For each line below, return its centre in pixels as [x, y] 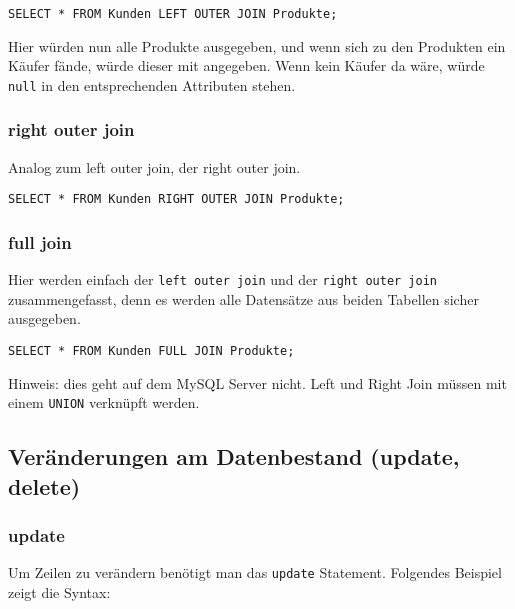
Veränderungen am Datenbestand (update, [234, 456]
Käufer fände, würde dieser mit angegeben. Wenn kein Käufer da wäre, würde [246, 65]
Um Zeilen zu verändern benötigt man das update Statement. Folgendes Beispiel [255, 572]
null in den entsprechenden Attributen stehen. [152, 84]
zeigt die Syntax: [59, 591]
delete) [44, 485]
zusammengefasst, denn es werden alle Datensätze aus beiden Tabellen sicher [243, 298]
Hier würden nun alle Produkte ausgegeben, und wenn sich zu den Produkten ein [257, 45]
